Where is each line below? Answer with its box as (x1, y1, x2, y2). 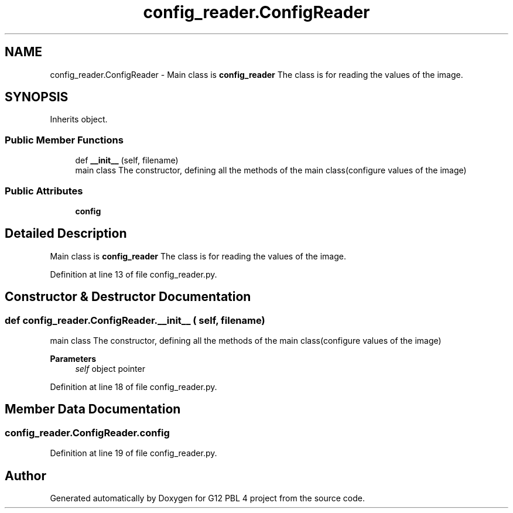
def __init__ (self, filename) (75, 155, 179, 166)
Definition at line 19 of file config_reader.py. (50, 448, 217, 459)
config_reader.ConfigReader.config (5, 426, 170, 439)
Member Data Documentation (5, 402, 181, 417)
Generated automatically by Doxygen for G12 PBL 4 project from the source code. (50, 493, 365, 504)
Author (5, 468, 46, 483)
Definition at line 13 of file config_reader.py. (50, 269, 217, 279)
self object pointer (75, 364, 145, 374)
